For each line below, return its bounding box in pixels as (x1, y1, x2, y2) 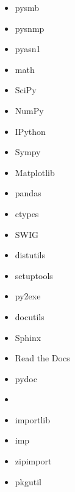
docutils (15, 310, 45, 323)
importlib (15, 413, 51, 426)
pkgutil (15, 475, 41, 488)
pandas (15, 186, 41, 199)
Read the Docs (15, 352, 70, 364)
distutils (15, 248, 45, 261)
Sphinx (15, 331, 41, 344)
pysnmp (15, 21, 45, 34)
